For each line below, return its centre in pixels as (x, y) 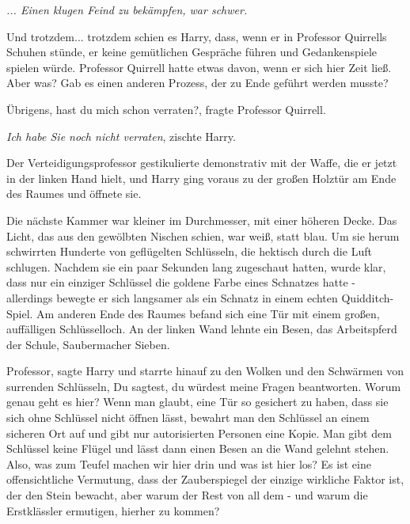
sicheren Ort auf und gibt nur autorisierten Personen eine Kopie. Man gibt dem (199, 433)
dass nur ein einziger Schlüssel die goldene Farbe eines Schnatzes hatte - (181, 282)
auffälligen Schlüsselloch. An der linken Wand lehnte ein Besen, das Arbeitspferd (202, 329)
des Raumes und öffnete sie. (74, 194)
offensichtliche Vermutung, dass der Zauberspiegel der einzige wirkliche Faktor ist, (205, 479)
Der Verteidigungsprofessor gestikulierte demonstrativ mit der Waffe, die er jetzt (202, 163)
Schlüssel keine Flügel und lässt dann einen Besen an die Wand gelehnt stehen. (198, 448)
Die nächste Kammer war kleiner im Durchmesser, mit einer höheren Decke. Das (202, 220)
